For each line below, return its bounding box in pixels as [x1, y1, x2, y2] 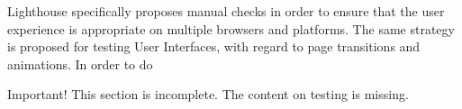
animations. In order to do [7, 54, 153, 73]
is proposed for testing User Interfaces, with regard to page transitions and [7, 37, 421, 56]
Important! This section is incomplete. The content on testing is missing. [7, 85, 409, 104]
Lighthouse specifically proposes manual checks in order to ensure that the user [7, 2, 445, 20]
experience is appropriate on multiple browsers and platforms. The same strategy [7, 19, 455, 38]
